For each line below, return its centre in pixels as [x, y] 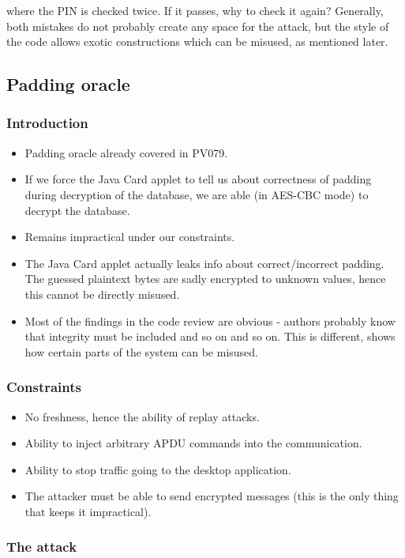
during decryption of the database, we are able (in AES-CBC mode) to [197, 194]
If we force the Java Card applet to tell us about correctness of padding [198, 179]
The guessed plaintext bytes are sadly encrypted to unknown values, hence [205, 279]
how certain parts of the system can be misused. [141, 351]
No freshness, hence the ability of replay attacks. [142, 416]
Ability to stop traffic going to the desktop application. [158, 469]
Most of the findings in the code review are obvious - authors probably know [210, 320]
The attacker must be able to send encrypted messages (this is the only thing [212, 496]
